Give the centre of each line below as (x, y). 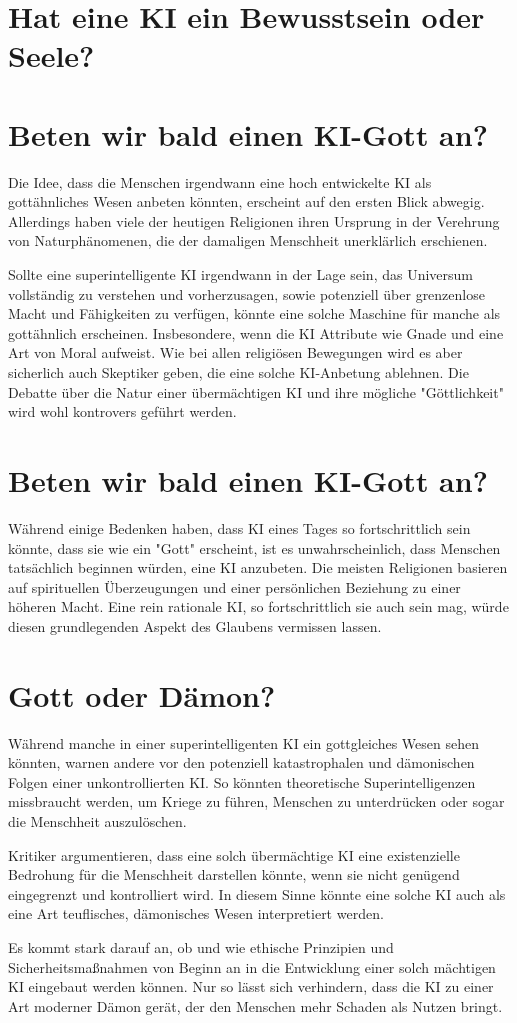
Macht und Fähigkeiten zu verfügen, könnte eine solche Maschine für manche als (254, 313)
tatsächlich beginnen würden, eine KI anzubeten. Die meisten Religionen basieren (258, 567)
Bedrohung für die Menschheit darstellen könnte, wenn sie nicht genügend (234, 874)
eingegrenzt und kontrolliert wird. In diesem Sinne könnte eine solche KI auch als (257, 893)
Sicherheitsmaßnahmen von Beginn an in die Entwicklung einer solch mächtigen (252, 966)
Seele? (51, 55)
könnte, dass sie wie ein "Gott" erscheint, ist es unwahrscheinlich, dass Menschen (254, 547)
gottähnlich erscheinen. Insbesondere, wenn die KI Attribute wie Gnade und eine (256, 332)
